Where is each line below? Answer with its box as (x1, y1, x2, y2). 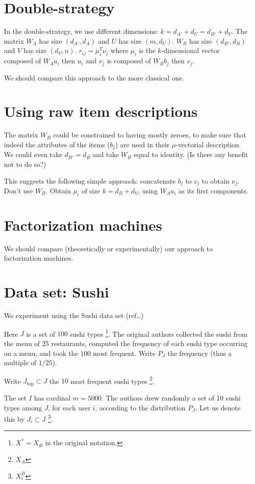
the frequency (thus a (167, 348, 232, 358)
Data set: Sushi (4, 282, 109, 302)
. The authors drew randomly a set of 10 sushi (102, 392, 241, 403)
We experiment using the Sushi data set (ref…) (4, 310, 144, 321)
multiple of (4, 357, 37, 368)
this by (4, 413, 25, 424)
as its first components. (178, 185, 248, 195)
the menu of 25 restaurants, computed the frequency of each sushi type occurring (4, 338, 248, 349)
